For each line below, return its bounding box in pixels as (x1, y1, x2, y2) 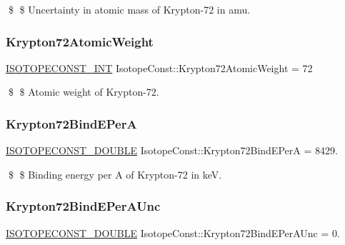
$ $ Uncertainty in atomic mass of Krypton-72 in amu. (8, 2, 251, 16)
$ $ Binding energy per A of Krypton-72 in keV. (8, 166, 222, 181)
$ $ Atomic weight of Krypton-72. (8, 84, 159, 99)
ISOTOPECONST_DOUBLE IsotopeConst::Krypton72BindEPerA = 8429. (6, 143, 338, 158)
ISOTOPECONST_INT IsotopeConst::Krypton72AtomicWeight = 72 (6, 60, 313, 75)
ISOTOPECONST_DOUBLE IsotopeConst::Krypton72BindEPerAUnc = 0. (6, 225, 340, 240)
